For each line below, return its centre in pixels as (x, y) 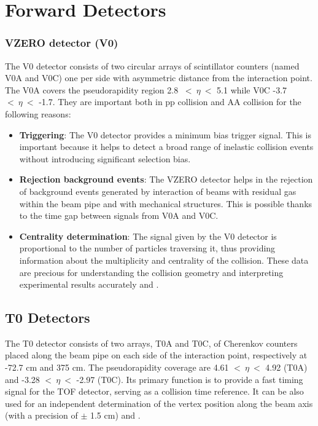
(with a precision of (41, 415)
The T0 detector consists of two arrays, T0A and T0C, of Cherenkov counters (151, 343)
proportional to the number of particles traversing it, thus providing (147, 248)
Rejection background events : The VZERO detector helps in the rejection (166, 179)
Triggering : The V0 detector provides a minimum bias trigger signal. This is (165, 134)
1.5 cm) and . (115, 415)
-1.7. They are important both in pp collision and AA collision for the (170, 102)
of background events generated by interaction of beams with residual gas (158, 191)
